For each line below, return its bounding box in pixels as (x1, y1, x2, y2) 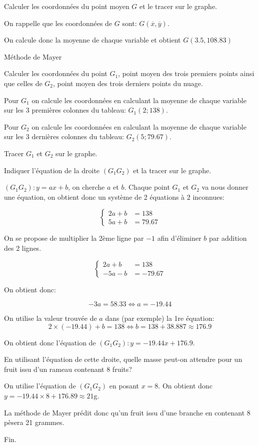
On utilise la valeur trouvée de (4, 313, 97, 323)
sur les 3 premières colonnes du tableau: (4, 105, 126, 115)
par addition (209, 233, 247, 243)
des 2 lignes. (4, 242, 41, 253)
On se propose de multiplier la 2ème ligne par (4, 233, 144, 243)
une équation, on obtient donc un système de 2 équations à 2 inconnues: (4, 191, 224, 202)
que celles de (4, 78, 42, 88)
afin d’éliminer (157, 233, 201, 243)
